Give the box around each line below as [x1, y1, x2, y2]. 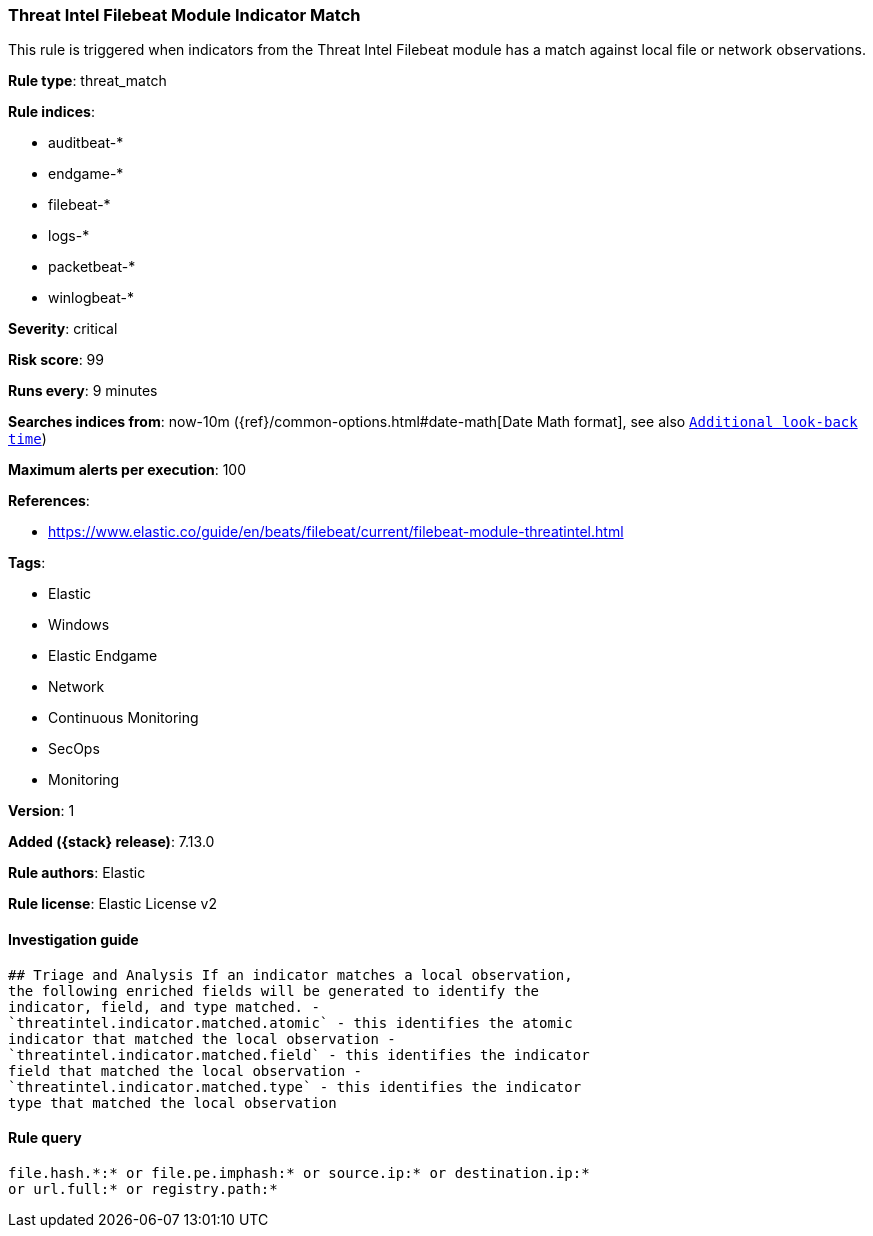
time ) [8, 430, 47, 448]
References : [8, 492, 90, 510]
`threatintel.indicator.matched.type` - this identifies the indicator [8, 1078, 582, 1095]
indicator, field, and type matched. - [8, 998, 320, 1015]
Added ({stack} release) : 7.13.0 [8, 833, 215, 851]
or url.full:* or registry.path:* [8, 1180, 278, 1197]
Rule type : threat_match [8, 72, 167, 90]
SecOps [48, 740, 100, 758]
